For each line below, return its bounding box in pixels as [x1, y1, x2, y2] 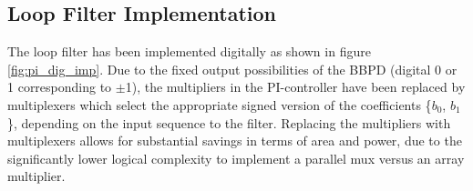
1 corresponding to [7, 77, 112, 96]
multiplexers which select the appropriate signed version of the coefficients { [7, 95, 432, 114]
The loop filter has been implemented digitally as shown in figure [7, 42, 371, 61]
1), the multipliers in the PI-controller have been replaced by [125, 77, 466, 96]
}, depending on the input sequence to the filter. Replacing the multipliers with [7, 113, 451, 132]
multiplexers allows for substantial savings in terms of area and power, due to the [7, 131, 462, 150]
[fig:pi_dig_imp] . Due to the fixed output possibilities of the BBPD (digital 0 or [7, 59, 458, 78]
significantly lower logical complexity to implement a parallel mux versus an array [7, 148, 465, 167]
